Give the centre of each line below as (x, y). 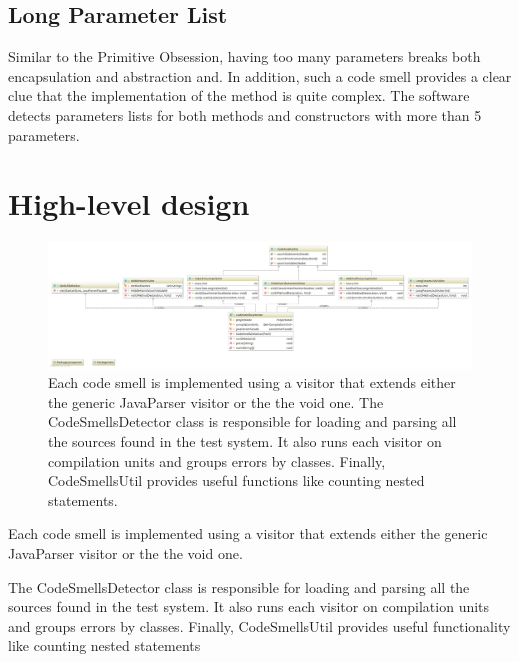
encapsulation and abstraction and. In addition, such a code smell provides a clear (260, 75)
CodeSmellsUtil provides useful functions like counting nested (236, 480)
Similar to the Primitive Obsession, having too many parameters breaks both (244, 56)
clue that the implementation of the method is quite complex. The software (239, 95)
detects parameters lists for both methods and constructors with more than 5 (245, 114)
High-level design (129, 203)
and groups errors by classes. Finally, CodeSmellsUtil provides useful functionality (259, 625)
